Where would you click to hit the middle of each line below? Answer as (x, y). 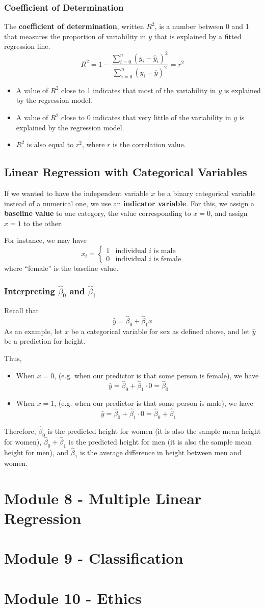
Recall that (21, 310)
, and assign (229, 213)
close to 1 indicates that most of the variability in (139, 90)
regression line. (27, 46)
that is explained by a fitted (198, 36)
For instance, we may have (46, 240)
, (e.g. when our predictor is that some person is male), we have (154, 403)
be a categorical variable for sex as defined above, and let (160, 331)
